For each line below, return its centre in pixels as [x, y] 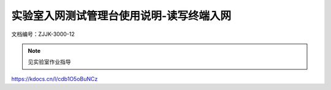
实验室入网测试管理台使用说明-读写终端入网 [121, 16]
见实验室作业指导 [49, 62]
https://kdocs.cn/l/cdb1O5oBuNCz [55, 78]
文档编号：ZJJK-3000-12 [43, 34]
